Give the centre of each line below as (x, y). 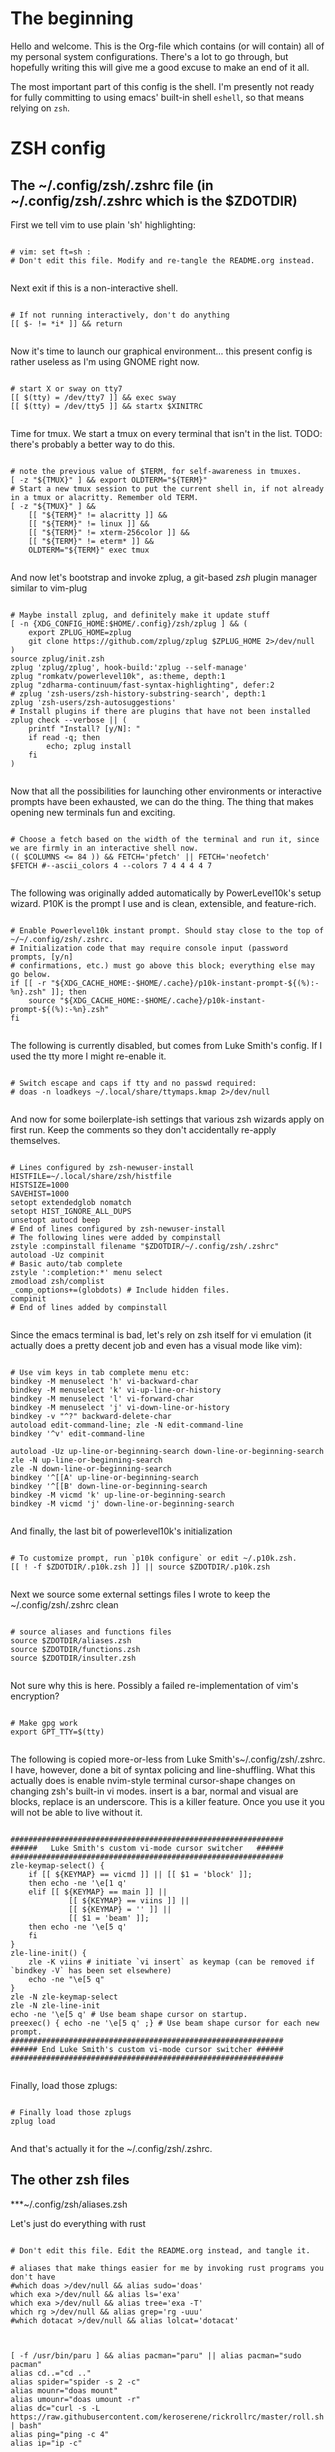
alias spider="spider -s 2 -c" (75, 2382)
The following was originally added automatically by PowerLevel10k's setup (166, 893)
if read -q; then (64, 737)
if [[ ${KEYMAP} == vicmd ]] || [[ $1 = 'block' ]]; (140, 1874)
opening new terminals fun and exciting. (93, 812)
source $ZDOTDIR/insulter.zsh (73, 1658)
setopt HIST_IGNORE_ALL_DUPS (71, 1211)
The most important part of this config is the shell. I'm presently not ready (162, 86)
